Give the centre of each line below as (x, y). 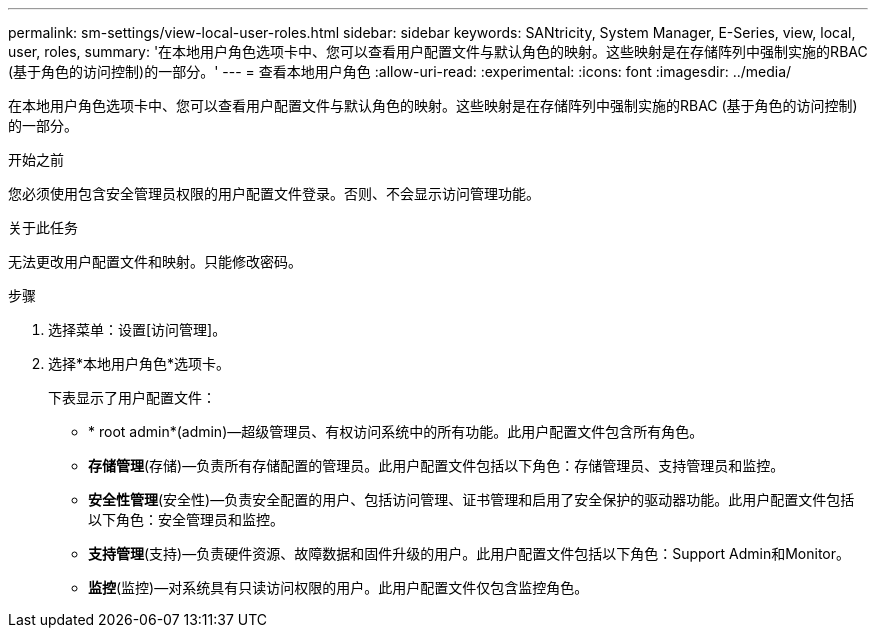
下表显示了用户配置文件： (132, 397)
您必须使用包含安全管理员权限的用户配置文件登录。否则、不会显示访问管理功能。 (274, 193)
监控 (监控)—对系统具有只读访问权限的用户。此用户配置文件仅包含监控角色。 (338, 587)
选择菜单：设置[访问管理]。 (137, 329)
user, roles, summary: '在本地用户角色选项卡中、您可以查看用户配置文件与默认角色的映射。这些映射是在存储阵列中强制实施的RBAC (438, 51)
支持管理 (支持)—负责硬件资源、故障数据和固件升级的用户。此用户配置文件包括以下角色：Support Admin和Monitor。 (469, 553)
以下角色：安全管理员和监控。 (186, 519)
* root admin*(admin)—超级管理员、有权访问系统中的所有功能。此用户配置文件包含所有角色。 (396, 431)
